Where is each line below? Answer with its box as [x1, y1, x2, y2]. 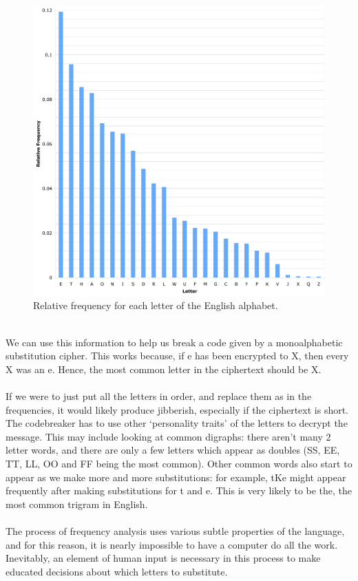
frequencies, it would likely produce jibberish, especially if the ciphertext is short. [6, 402, 349, 416]
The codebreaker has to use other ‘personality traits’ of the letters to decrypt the [6, 416, 348, 430]
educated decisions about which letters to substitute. [6, 564, 228, 578]
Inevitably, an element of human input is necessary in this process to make [6, 551, 321, 565]
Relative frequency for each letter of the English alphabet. [33, 298, 278, 313]
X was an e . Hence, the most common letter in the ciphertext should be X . [6, 361, 322, 376]
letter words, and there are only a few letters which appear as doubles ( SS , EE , [6, 443, 340, 457]
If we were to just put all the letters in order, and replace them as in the [6, 389, 312, 403]
